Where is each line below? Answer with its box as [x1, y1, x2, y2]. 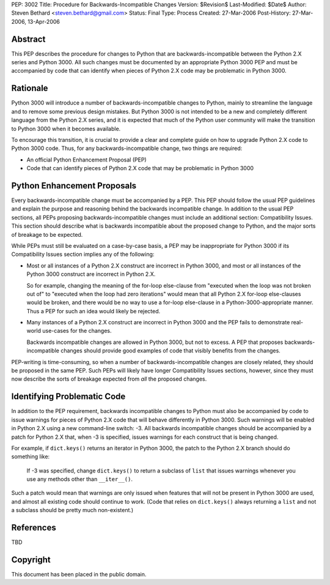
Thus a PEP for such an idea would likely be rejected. [26, 307, 161, 315]
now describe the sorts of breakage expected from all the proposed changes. [11, 375, 207, 382]
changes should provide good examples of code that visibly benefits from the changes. [60, 347, 280, 354]
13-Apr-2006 [28, 18, 61, 25]
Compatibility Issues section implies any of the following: [11, 251, 155, 258]
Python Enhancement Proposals [11, 181, 137, 191]
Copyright [11, 554, 51, 565]
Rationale [11, 83, 48, 94]
